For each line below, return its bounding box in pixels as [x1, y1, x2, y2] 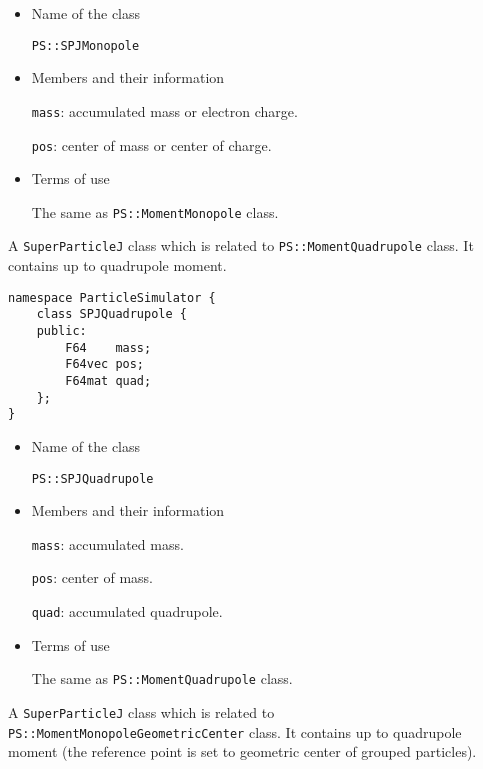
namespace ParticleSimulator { [8, 290, 216, 305]
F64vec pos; [65, 357, 145, 372]
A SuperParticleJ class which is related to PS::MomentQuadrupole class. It [8, 235, 474, 256]
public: [36, 323, 87, 338]
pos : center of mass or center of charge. [31, 134, 272, 155]
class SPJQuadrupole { [36, 307, 187, 322]
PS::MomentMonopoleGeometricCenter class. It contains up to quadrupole [8, 721, 462, 742]
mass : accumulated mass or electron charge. [31, 100, 298, 121]
